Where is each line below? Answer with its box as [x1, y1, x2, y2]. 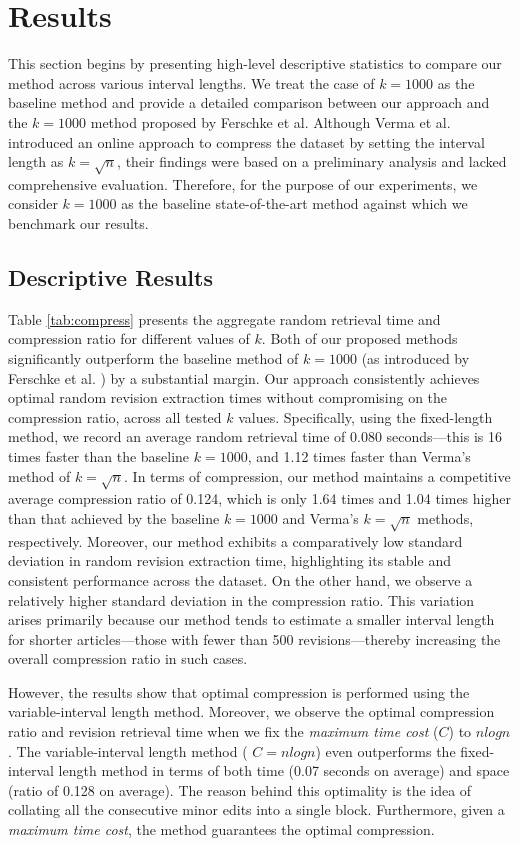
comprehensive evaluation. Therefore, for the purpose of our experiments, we [8, 173, 478, 194]
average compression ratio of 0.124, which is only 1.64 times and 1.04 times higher [8, 488, 511, 509]
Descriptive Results [8, 262, 213, 293]
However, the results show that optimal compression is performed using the [8, 681, 470, 702]
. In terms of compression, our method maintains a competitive [124, 465, 511, 486]
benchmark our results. [8, 213, 149, 234]
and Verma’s [282, 507, 359, 528]
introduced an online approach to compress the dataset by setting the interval [8, 131, 485, 152]
